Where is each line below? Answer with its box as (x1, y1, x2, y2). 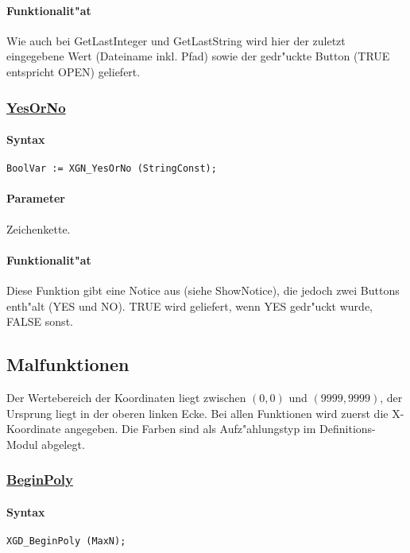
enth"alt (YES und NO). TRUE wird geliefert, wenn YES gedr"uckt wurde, (6, 297, 373, 314)
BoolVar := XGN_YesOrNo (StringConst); (6, 163, 217, 175)
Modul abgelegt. (6, 435, 85, 452)
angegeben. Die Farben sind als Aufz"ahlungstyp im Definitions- (64, 420, 376, 437)
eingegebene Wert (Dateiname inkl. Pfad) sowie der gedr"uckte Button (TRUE (6, 48, 390, 64)
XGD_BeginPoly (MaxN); (6, 536, 126, 547)
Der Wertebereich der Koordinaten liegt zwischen (6, 389, 246, 406)
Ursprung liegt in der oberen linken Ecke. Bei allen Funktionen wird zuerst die (6, 404, 389, 421)
